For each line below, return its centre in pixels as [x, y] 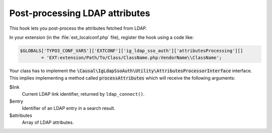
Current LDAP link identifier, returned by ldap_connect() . [83, 94]
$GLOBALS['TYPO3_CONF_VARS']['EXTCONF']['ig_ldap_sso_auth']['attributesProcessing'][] [131, 51]
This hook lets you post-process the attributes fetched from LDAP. [78, 28]
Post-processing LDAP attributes [80, 13]
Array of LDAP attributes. [48, 122]
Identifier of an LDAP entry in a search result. [69, 108]
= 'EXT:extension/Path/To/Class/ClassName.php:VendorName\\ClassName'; [131, 58]
